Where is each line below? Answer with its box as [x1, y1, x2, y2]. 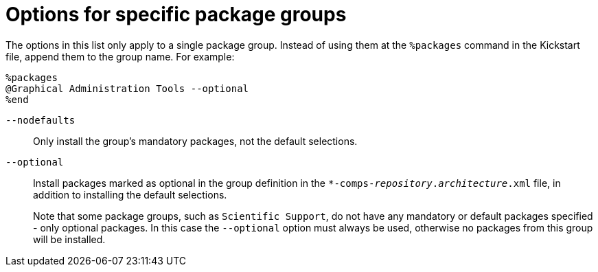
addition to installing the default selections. [33, 188, 227, 201]
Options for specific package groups [5, 3, 347, 26]
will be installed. [33, 233, 106, 245]
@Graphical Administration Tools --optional [5, 82, 249, 94]
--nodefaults [5, 114, 76, 126]
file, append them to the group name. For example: [5, 50, 235, 63]
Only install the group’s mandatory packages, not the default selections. [33, 135, 358, 147]
